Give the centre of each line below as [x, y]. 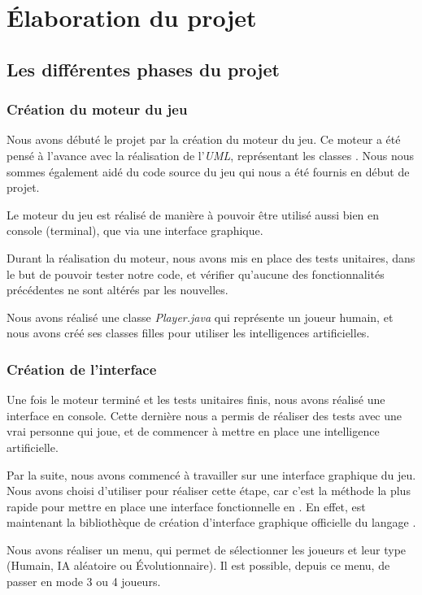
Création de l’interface [82, 369]
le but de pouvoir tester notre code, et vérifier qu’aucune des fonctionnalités [196, 274]
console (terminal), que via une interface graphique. [135, 230]
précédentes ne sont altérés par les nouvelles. [117, 290]
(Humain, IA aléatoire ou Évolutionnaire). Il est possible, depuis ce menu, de [198, 565]
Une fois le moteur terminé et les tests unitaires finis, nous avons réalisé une [196, 400]
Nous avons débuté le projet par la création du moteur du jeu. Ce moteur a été [204, 139]
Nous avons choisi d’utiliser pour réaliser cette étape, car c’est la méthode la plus [209, 491]
